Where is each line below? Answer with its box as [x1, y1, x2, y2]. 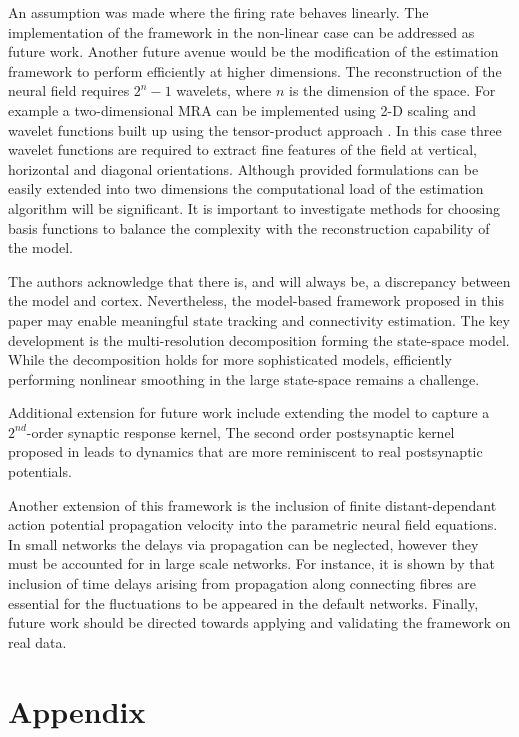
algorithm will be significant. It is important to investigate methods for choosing [8, 197, 501, 218]
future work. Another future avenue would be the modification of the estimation [8, 41, 499, 62]
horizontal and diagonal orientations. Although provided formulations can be [8, 158, 479, 179]
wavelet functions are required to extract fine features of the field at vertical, [8, 139, 477, 160]
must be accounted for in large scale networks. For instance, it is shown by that [8, 553, 495, 574]
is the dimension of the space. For [289, 80, 496, 101]
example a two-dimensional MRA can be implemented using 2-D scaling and [8, 99, 477, 120]
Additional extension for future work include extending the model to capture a [8, 402, 490, 423]
